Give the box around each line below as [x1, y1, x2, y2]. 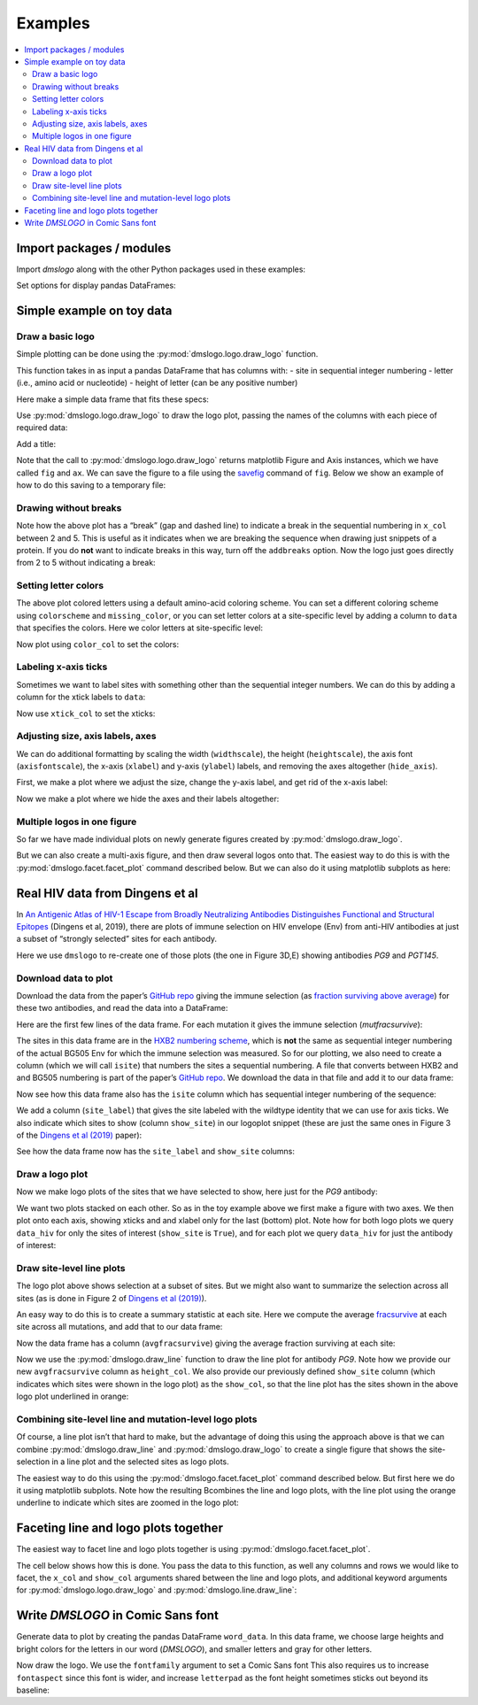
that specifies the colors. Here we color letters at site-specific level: [16, 622, 263, 633]
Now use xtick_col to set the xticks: [16, 708, 156, 719]
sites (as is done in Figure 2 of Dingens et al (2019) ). [16, 1292, 207, 1303]
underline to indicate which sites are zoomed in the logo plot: [16, 1497, 239, 1508]
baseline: [16, 1685, 50, 1695]
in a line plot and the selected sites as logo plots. [51, 1456, 229, 1467]
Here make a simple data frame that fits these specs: [16, 394, 210, 405]
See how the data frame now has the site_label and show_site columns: [16, 1146, 296, 1157]
